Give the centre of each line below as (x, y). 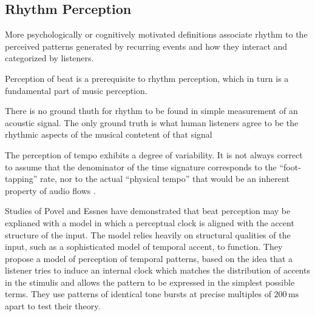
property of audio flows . (50, 190)
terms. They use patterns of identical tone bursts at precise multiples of (138, 294)
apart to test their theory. (53, 306)
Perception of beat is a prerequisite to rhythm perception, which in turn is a (147, 78)
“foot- (290, 166)
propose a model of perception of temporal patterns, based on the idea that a (149, 258)
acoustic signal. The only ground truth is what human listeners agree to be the (152, 122)
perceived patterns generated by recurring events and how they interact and (146, 46)
